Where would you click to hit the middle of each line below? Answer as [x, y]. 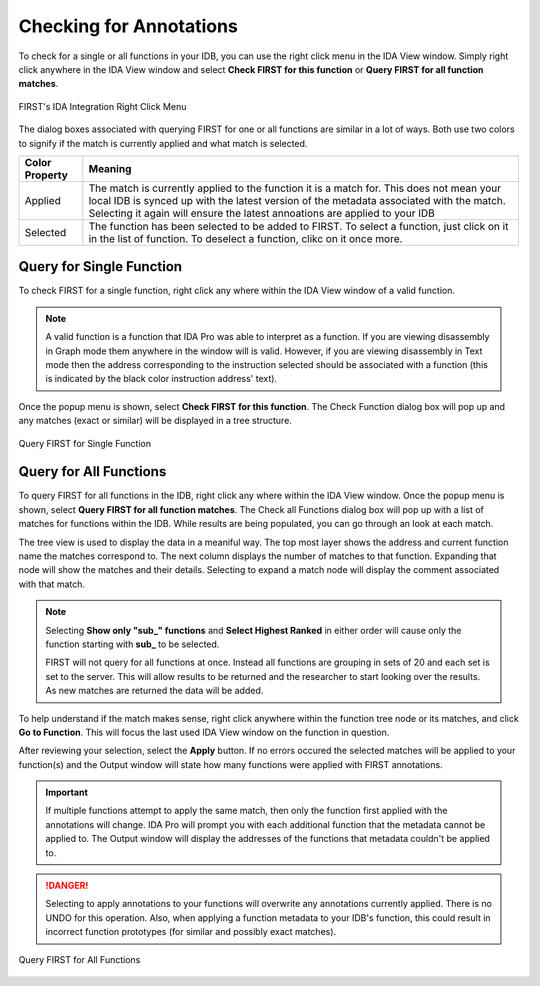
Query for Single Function [100, 266]
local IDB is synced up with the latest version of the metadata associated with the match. [297, 200]
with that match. [51, 584]
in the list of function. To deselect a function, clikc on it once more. [245, 238]
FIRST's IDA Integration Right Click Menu [102, 106]
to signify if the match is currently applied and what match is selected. [163, 143]
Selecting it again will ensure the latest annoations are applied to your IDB [261, 213]
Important [67, 792]
